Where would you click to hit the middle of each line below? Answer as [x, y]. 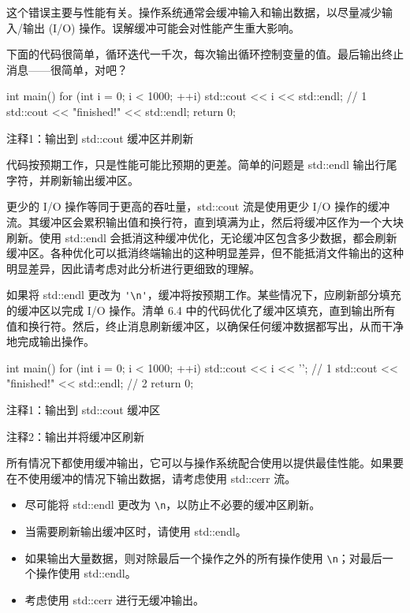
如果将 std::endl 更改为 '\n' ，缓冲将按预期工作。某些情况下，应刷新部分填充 [204, 295]
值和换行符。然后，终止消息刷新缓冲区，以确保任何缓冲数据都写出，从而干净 [205, 325]
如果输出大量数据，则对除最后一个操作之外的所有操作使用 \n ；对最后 [203, 557]
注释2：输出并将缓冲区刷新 [75, 436]
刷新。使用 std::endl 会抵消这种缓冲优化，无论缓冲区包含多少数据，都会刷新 [202, 237]
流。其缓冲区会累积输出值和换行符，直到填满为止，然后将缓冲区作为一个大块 [205, 221]
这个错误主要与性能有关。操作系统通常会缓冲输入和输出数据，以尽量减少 [194, 12]
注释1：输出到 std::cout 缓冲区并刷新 [100, 138]
